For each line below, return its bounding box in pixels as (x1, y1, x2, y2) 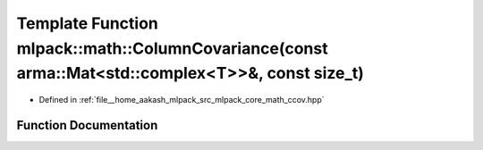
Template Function (16, 13, 158, 33)
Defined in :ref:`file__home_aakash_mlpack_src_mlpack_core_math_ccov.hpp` (38, 95, 326, 105)
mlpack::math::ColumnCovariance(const (16, 38, 328, 58)
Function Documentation (16, 117, 158, 133)
